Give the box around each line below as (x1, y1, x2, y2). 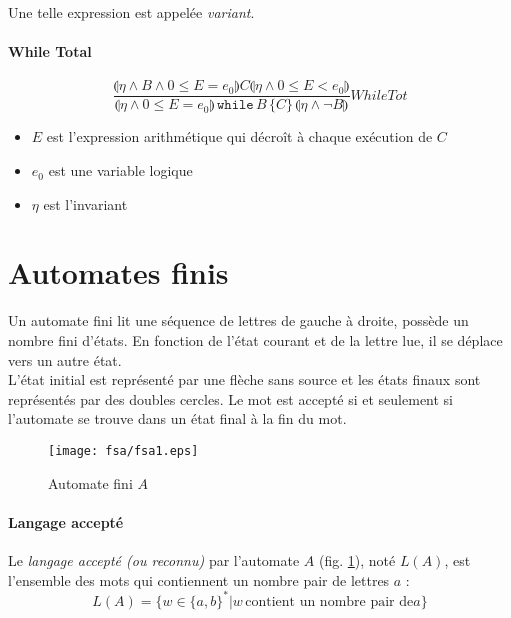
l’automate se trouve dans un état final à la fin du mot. (8, 408, 347, 429)
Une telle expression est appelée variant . (8, 2, 255, 22)
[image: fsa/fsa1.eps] (48, 443, 199, 458)
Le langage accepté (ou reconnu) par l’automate (8, 549, 300, 570)
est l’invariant (43, 193, 128, 214)
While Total (8, 41, 92, 62)
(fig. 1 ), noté (319, 549, 396, 570)
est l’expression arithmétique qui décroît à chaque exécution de (46, 126, 433, 147)
